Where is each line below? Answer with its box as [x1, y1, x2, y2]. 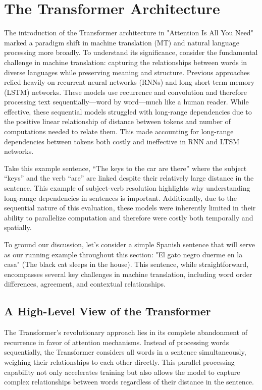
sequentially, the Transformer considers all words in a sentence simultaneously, [4, 347, 246, 357]
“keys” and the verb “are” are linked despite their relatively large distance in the [4, 173, 254, 183]
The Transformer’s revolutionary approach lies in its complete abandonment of [4, 327, 248, 338]
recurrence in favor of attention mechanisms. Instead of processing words [4, 337, 229, 347]
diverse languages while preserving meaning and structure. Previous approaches [4, 67, 250, 77]
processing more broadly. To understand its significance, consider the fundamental [4, 47, 258, 58]
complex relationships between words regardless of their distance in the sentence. [4, 376, 254, 387]
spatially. [4, 222, 32, 233]
